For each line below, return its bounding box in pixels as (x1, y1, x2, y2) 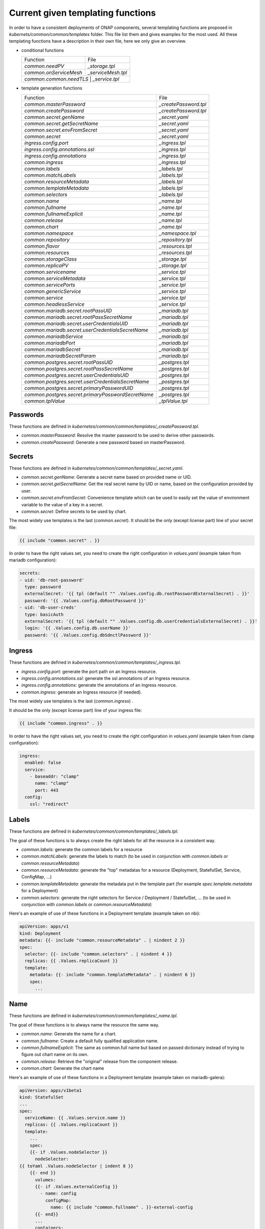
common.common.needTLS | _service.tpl (24, 76, 120, 83)
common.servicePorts (24, 281, 76, 288)
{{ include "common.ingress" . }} (19, 720, 103, 726)
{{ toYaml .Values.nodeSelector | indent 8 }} (19, 1163, 133, 1169)
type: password (25, 584, 61, 589)
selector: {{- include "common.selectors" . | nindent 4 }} (25, 951, 172, 957)
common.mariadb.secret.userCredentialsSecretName (24, 326, 149, 333)
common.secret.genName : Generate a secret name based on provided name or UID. (21, 474, 192, 480)
